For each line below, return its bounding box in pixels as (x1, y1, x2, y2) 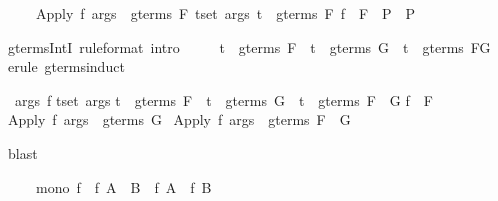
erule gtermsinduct (7, 56, 125, 77)
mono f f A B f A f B (35, 176, 212, 197)
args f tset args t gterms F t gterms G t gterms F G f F (14, 89, 433, 110)
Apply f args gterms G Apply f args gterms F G (7, 109, 351, 130)
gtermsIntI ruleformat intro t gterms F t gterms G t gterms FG (7, 36, 491, 57)
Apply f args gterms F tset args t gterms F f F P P (35, 3, 416, 23)
